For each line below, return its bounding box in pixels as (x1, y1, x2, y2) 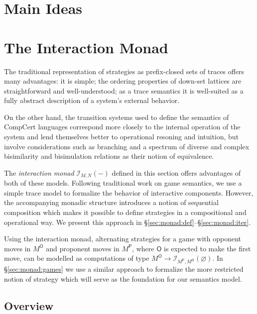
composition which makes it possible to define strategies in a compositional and (4, 207, 247, 217)
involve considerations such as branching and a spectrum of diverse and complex (4, 141, 250, 151)
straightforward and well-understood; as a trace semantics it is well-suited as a (4, 85, 244, 96)
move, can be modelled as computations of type (4, 253, 149, 263)
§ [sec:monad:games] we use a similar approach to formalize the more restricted (4, 264, 244, 274)
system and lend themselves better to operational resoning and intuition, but (4, 131, 239, 142)
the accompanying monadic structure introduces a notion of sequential (4, 197, 219, 208)
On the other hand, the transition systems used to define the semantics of (4, 111, 229, 122)
